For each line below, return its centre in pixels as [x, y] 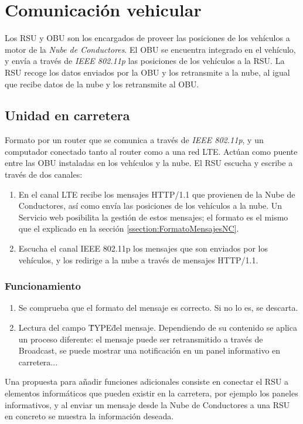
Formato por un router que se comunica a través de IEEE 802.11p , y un [134, 140]
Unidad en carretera [67, 115]
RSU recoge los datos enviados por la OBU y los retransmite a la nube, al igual [147, 72]
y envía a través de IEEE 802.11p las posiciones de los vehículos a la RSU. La [145, 61]
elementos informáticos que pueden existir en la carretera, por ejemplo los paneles [151, 393]
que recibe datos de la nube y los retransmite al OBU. [102, 84]
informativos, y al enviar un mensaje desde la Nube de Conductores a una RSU [147, 404]
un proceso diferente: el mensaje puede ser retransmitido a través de [141, 339]
